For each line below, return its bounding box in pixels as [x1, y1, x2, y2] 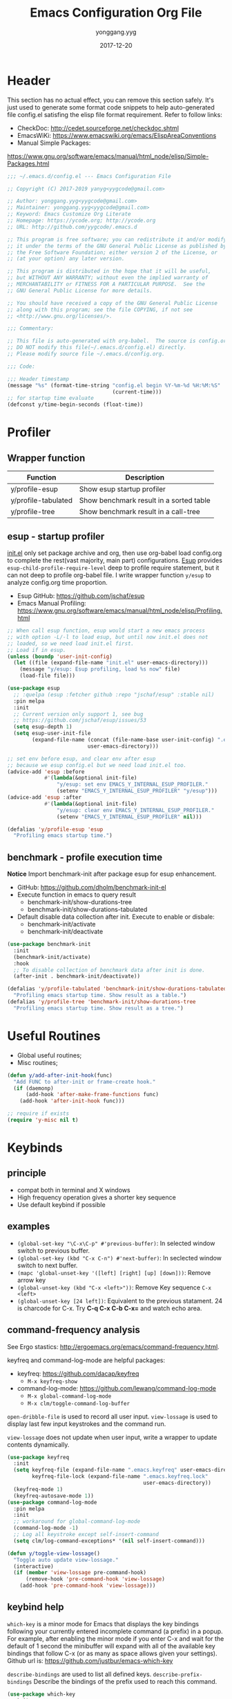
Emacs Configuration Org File [30, 5, 202, 21]
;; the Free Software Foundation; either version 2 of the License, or [7, 249, 217, 256]
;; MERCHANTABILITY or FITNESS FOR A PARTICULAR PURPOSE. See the [7, 281, 206, 288]
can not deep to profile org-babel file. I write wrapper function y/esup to [7, 571, 212, 579]
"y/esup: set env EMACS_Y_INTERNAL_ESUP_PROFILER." [56, 781, 209, 788]
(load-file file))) [19, 672, 76, 680]
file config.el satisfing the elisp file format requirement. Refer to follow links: [7, 110, 222, 118]
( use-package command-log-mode [7, 1499, 97, 1506]
